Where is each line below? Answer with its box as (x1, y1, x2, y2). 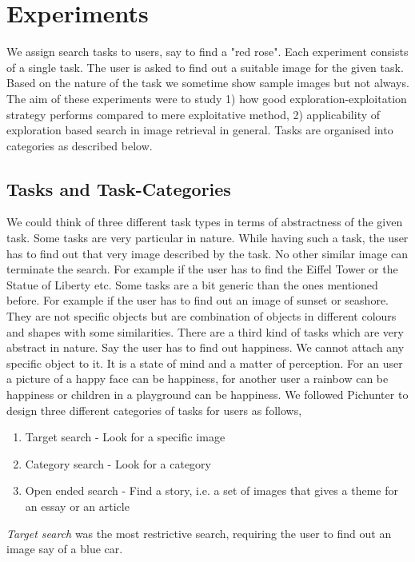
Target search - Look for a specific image (25, 428, 225, 445)
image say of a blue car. (6, 540, 123, 557)
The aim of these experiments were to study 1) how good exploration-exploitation (6, 90, 407, 106)
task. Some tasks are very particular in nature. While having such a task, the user (6, 229, 409, 246)
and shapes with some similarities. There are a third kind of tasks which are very (6, 323, 404, 340)
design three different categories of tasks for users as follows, (6, 401, 302, 418)
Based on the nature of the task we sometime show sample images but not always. (6, 74, 409, 91)
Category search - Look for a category (25, 455, 211, 472)
